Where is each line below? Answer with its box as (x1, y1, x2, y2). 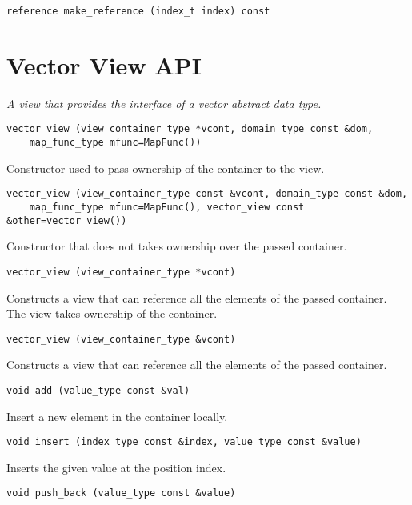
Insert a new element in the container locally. (6, 407, 228, 424)
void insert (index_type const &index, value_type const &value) (6, 436, 362, 448)
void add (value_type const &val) (6, 384, 190, 396)
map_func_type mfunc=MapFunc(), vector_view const (29, 201, 305, 213)
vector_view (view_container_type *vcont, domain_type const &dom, (6, 123, 374, 135)
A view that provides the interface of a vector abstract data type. (6, 94, 322, 111)
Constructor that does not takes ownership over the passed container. (6, 238, 347, 255)
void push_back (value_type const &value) (6, 487, 236, 499)
